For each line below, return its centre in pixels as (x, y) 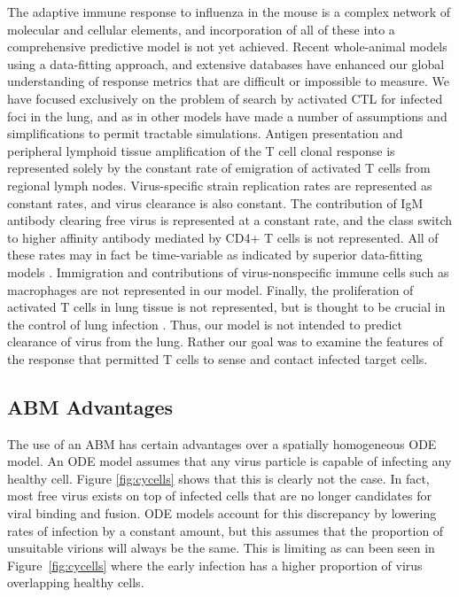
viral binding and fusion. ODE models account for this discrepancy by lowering (222, 513)
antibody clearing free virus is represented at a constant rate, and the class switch (230, 220)
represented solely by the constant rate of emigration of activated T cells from (219, 168)
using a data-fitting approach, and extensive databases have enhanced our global (226, 63)
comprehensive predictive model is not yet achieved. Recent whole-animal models (227, 47)
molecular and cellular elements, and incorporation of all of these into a (201, 29)
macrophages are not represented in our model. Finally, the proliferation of (210, 289)
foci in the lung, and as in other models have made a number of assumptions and (227, 116)
